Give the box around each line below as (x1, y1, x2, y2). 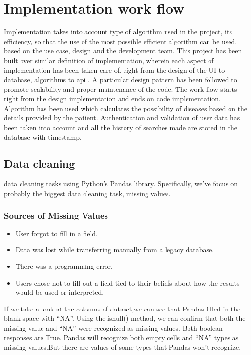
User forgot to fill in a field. (15, 228, 98, 238)
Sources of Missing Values (4, 209, 108, 221)
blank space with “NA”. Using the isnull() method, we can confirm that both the (4, 313, 246, 323)
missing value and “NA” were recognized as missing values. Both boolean (4, 323, 223, 333)
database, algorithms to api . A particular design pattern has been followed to (4, 74, 237, 85)
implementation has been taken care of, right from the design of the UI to (4, 65, 225, 75)
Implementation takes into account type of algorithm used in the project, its (4, 26, 232, 37)
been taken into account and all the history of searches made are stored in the (4, 122, 237, 133)
